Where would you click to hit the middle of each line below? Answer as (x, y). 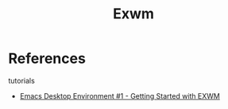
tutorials (22, 80)
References (47, 58)
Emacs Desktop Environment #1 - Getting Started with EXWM (120, 95)
